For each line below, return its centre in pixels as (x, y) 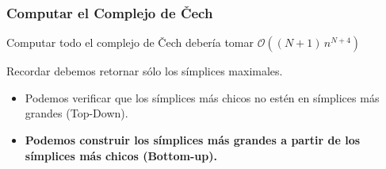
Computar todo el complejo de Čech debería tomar (130, 42)
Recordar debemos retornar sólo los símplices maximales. (145, 71)
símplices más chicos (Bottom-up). (121, 155)
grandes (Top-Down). (76, 113)
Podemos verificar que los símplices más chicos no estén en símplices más (202, 97)
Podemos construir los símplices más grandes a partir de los (193, 140)
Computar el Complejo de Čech (110, 12)
